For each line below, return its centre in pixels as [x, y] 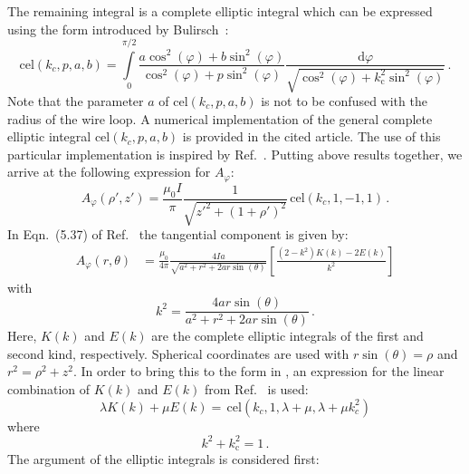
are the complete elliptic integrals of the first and [287, 336]
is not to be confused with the [344, 100]
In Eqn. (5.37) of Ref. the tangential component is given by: [178, 234]
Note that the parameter [76, 100]
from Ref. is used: [257, 389]
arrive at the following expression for [109, 172]
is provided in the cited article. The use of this [311, 136]
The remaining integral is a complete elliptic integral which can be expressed [220, 11]
